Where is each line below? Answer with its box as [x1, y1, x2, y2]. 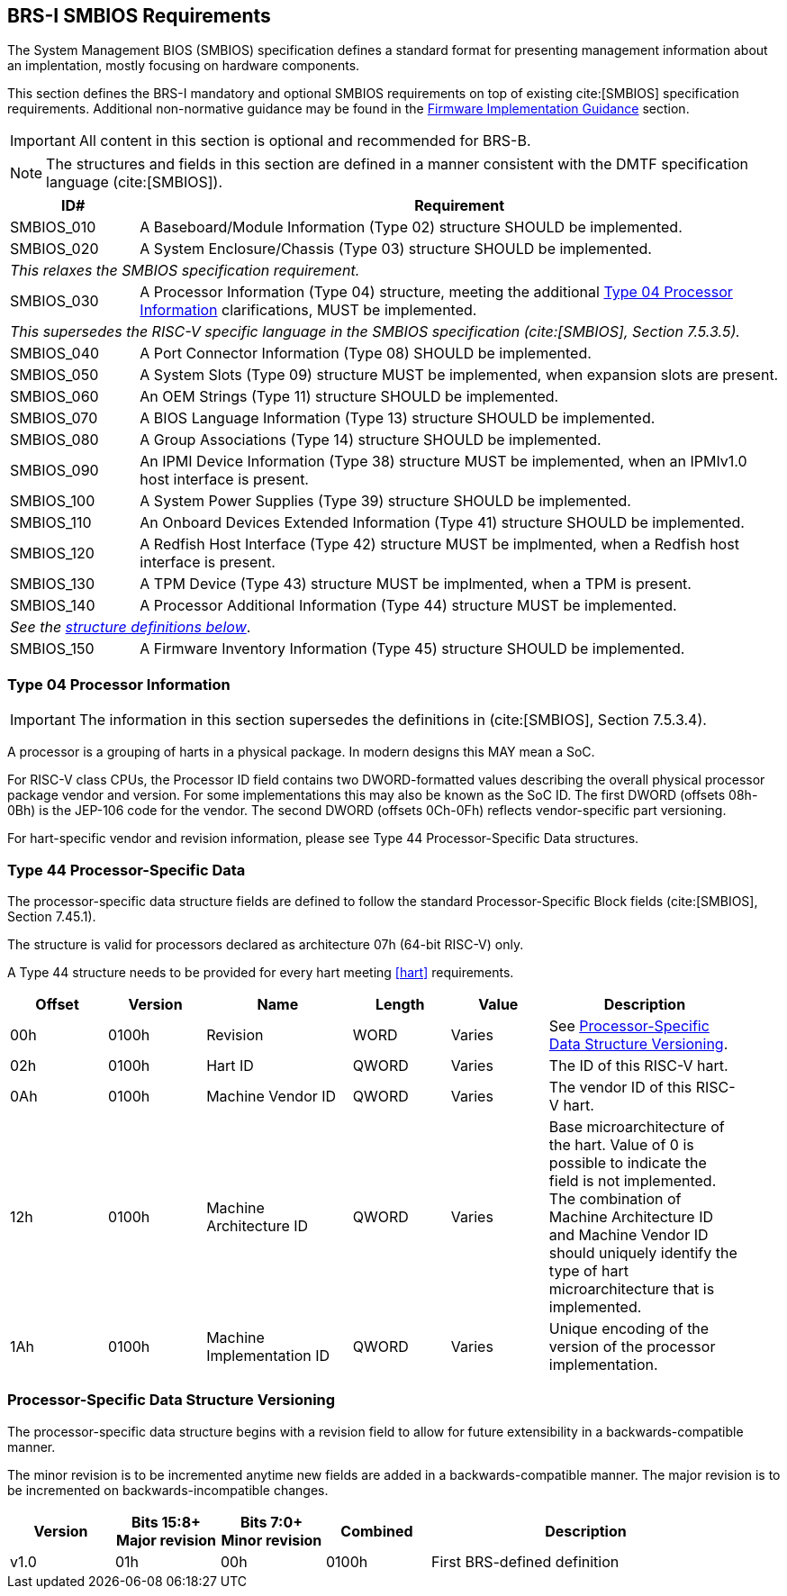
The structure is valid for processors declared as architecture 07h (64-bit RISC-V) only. [7, 936, 524, 952]
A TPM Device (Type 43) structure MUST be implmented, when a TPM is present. [140, 575, 692, 594]
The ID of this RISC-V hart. [548, 1056, 728, 1075]
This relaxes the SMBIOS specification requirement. [10, 261, 360, 280]
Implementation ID [206, 1346, 330, 1365]
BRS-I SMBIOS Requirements [7, 5, 271, 27]
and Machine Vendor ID [548, 1225, 709, 1244]
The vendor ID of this [548, 1077, 692, 1096]
